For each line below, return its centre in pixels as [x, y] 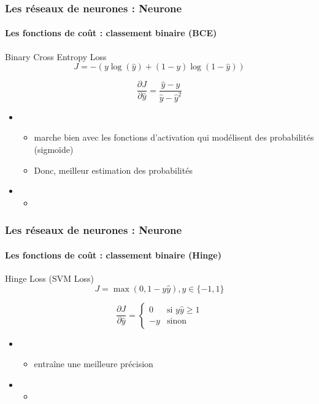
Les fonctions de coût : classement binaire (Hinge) [113, 254]
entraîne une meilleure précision [94, 364]
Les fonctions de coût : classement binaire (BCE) [111, 33]
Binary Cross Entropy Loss [56, 56]
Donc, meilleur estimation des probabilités [113, 170]
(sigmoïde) [54, 150]
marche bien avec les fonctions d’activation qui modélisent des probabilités [174, 137]
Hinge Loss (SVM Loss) [49, 278]
